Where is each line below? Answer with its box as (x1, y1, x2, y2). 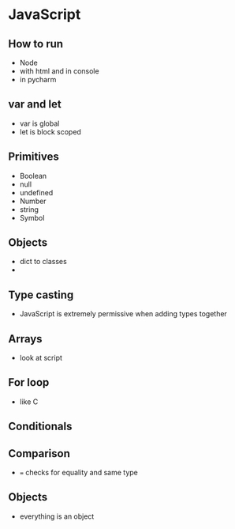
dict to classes (19, 257, 67, 266)
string (19, 204, 39, 214)
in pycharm (19, 75, 57, 84)
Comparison (8, 447, 71, 460)
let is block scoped (19, 127, 81, 136)
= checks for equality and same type (19, 468, 138, 478)
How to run (8, 37, 64, 51)
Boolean (19, 171, 47, 180)
